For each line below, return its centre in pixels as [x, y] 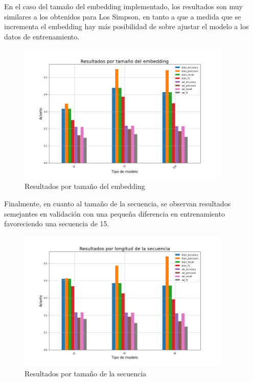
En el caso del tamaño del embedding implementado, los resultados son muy [123, 6]
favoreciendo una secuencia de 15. [57, 224]
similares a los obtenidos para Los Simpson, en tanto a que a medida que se [123, 16]
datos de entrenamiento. [42, 36]
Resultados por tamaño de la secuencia [86, 373]
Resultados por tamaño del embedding [85, 186]
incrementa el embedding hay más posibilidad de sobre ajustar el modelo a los [126, 26]
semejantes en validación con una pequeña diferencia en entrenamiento [114, 213]
